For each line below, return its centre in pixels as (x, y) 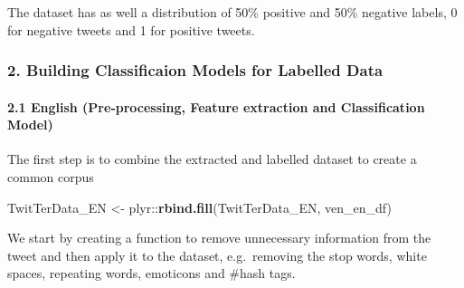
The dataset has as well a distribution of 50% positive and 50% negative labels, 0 (232, 12)
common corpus (51, 177)
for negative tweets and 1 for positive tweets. (131, 29)
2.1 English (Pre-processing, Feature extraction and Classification (216, 106)
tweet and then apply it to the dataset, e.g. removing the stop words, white (217, 255)
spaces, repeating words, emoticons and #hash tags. (152, 273)
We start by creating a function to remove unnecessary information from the (219, 238)
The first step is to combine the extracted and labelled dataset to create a (212, 159)
